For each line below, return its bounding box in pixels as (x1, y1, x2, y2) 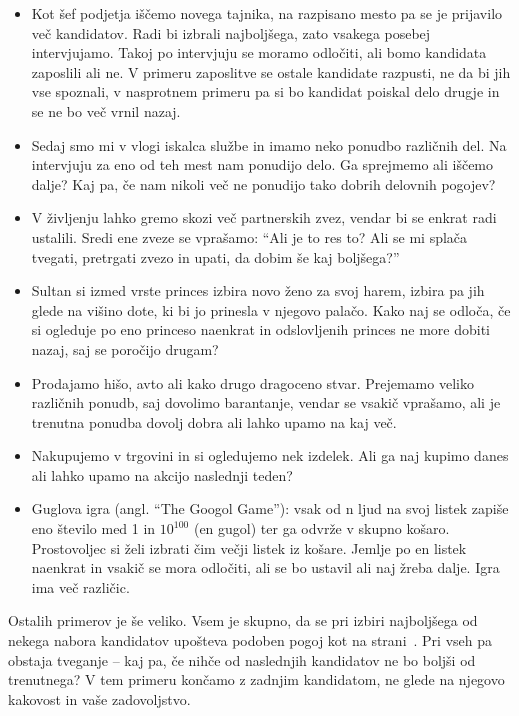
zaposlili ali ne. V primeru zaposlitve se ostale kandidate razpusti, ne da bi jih (31, 61, 511, 82)
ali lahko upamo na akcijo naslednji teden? (31, 464, 293, 485)
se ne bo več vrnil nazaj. (31, 100, 181, 121)
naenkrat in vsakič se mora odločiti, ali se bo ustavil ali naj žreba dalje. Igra (31, 557, 500, 578)
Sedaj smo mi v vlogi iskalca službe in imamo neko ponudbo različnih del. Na (31, 134, 507, 155)
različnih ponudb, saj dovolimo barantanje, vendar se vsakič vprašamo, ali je (31, 392, 501, 413)
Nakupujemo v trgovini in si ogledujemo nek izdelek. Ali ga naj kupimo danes (31, 445, 509, 466)
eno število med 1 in (31, 518, 156, 539)
